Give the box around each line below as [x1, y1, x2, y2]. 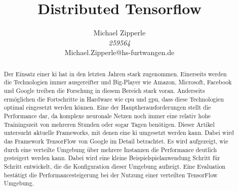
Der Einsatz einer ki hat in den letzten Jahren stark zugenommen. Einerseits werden [4, 69, 227, 78]
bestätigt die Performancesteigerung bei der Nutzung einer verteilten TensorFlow [4, 170, 218, 179]
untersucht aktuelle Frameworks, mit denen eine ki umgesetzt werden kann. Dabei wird [4, 128, 234, 137]
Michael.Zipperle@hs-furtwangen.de [64, 47, 175, 58]
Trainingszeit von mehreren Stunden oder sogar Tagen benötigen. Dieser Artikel [4, 120, 215, 128]
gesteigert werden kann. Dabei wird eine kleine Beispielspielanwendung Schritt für [4, 154, 220, 162]
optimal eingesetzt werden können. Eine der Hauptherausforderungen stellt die [4, 103, 211, 112]
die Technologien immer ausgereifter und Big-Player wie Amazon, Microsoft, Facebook [4, 78, 232, 86]
